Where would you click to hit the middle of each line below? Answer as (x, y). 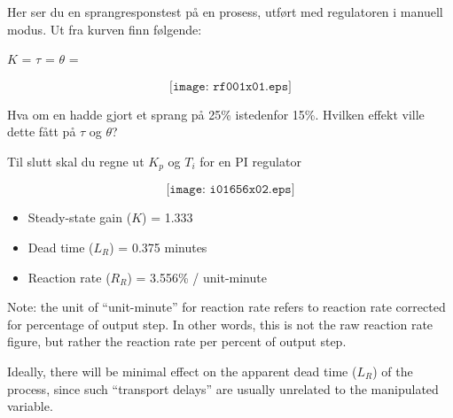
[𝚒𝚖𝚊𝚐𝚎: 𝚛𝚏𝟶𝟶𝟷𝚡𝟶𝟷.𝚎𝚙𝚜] (230, 86)
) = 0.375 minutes (158, 248)
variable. (30, 406)
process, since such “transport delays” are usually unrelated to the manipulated (223, 388)
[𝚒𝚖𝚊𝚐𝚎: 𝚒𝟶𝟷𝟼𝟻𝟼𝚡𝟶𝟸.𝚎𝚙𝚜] (230, 190)
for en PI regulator (250, 161)
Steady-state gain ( (80, 217)
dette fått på (42, 132)
